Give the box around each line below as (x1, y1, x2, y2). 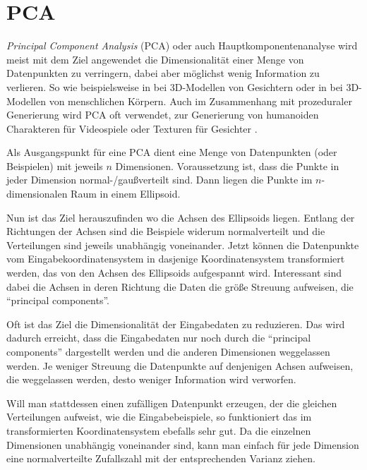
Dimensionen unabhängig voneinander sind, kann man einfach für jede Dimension (6, 437, 359, 452)
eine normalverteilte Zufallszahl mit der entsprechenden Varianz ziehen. (6, 451, 315, 466)
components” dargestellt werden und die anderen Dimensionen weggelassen (6, 344, 330, 358)
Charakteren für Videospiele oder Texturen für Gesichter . (6, 121, 258, 135)
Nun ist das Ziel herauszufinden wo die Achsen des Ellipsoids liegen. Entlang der (6, 210, 355, 224)
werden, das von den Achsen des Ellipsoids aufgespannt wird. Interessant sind (6, 265, 342, 280)
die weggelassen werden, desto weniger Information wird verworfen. (6, 372, 296, 387)
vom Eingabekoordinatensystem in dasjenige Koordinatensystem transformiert (6, 251, 345, 266)
